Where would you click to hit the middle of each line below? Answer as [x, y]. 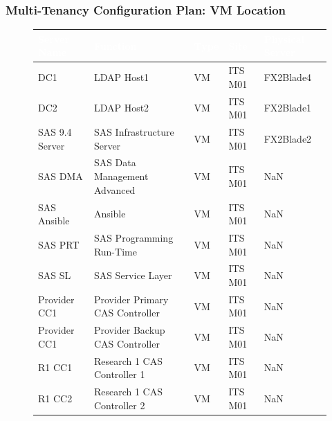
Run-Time [115, 251]
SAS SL [55, 275]
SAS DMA [61, 176]
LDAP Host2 [121, 108]
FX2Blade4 [288, 77]
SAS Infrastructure [134, 132]
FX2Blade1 [288, 108]
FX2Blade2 [288, 138]
